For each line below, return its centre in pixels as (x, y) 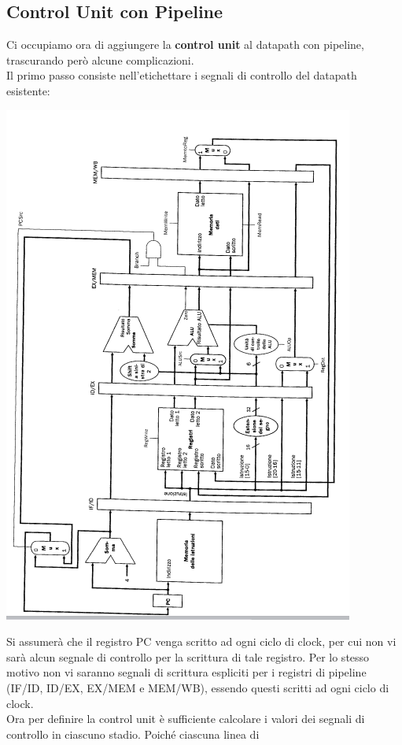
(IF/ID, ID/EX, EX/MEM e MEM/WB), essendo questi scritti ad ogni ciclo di (198, 687)
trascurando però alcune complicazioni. (100, 59)
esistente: (28, 90)
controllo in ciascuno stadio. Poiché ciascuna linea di (133, 734)
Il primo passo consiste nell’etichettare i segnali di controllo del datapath (182, 75)
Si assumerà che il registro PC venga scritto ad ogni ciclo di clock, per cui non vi (201, 641)
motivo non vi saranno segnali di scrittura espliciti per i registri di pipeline (186, 672)
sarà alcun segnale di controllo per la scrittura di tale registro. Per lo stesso (188, 656)
